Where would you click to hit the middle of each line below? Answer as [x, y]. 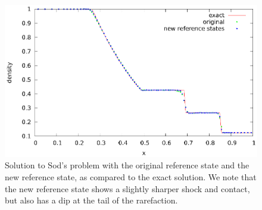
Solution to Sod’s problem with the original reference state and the [127, 165]
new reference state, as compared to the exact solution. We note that [131, 177]
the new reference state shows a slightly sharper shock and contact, [127, 188]
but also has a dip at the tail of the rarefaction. [91, 200]
